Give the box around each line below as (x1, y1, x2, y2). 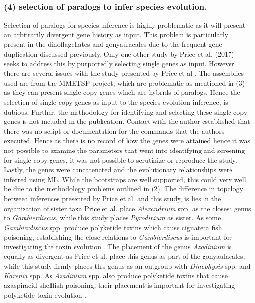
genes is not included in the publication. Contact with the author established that (4, 116, 250, 126)
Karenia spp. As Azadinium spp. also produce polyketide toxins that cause (4, 270, 228, 280)
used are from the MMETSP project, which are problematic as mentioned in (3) (4, 77, 245, 88)
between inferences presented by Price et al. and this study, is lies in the (4, 193, 221, 203)
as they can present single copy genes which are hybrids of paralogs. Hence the (4, 87, 240, 97)
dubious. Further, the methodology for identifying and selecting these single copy (4, 106, 248, 117)
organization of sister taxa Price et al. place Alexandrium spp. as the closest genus (4, 203, 251, 213)
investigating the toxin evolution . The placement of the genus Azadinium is (4, 241, 232, 251)
